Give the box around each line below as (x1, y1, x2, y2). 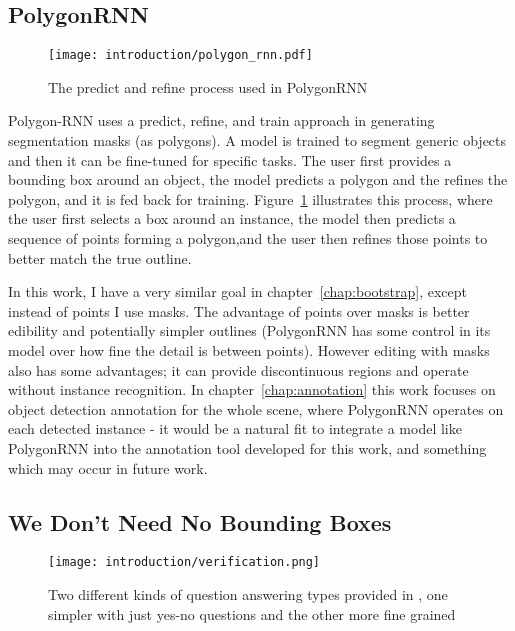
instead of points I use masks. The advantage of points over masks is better (8, 300, 470, 321)
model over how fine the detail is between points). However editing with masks (8, 339, 490, 360)
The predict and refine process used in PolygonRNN (48, 76, 368, 97)
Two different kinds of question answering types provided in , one (48, 584, 448, 604)
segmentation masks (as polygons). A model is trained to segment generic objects (8, 130, 507, 151)
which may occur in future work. (8, 457, 208, 478)
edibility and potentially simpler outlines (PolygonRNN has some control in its (8, 320, 491, 341)
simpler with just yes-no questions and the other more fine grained (48, 603, 456, 624)
